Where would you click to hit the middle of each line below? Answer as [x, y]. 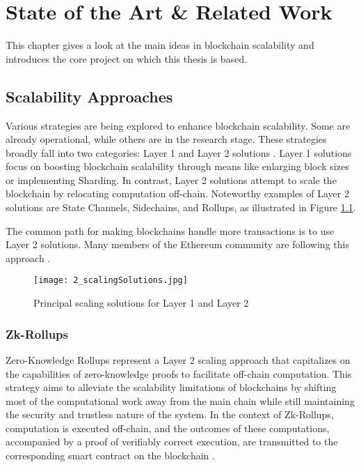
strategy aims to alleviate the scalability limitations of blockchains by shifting [171, 387]
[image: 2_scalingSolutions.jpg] [111, 281]
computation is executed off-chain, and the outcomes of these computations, [168, 428]
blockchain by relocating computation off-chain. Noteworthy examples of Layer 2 [177, 193]
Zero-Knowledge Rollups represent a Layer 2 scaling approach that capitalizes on [178, 359]
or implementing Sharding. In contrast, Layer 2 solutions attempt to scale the [171, 179]
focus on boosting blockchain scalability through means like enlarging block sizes [177, 166]
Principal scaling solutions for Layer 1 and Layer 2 [141, 303]
